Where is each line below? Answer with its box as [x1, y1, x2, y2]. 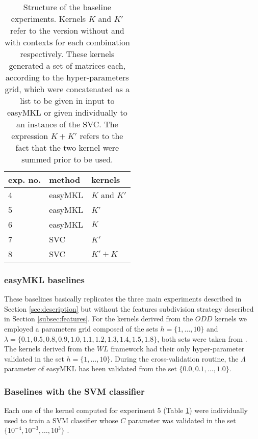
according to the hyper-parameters [6, 71, 129, 83]
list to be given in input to [20, 95, 115, 106]
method [49, 174, 81, 185]
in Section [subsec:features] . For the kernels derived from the [4, 313, 193, 324]
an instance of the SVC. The [16, 118, 118, 130]
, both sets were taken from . [157, 333, 247, 344]
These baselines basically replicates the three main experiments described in [4, 293, 242, 304]
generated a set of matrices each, [9, 60, 126, 71]
